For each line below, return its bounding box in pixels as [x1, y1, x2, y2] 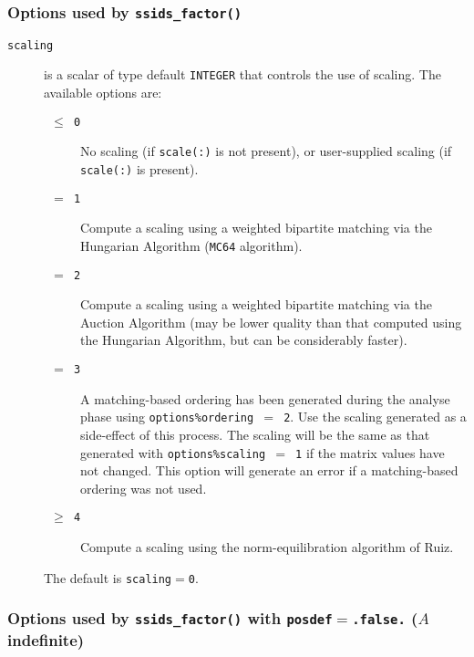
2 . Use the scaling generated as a [283, 407, 467, 426]
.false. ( [352, 607, 418, 630]
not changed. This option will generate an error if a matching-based [80, 461, 459, 480]
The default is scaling [44, 568, 172, 587]
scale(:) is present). [80, 160, 199, 178]
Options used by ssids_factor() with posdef [7, 607, 333, 630]
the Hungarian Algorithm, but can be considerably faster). [80, 330, 407, 349]
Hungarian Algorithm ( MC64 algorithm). [80, 235, 303, 255]
